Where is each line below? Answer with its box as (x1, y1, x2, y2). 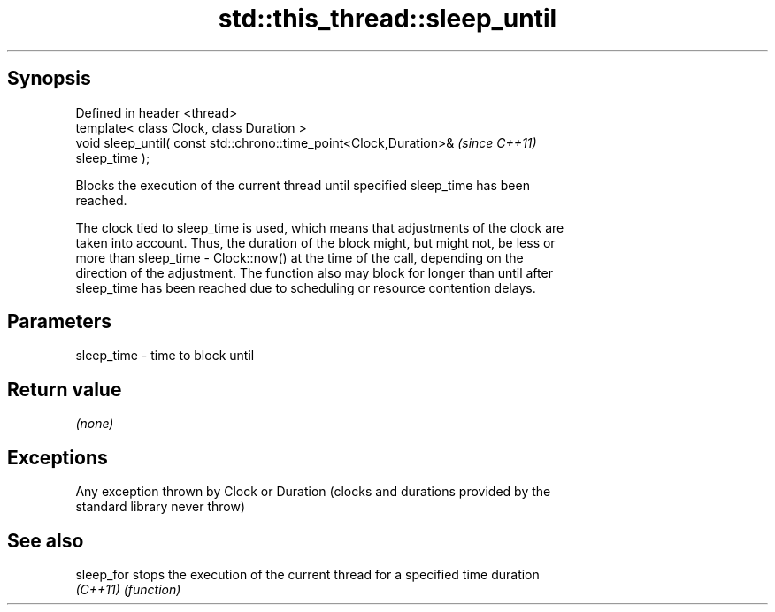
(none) (75, 416, 114, 432)
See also (7, 529, 84, 552)
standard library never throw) (75, 499, 246, 515)
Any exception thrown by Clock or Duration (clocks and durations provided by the (75, 484, 551, 500)
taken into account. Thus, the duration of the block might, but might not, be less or (75, 234, 556, 250)
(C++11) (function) (75, 581, 181, 597)
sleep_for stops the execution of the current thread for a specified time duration (75, 566, 540, 582)
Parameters (7, 310, 111, 333)
